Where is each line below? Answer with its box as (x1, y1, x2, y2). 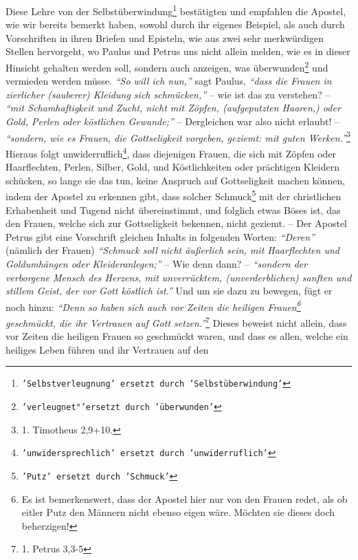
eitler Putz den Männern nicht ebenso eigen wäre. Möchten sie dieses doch (21, 505, 335, 519)
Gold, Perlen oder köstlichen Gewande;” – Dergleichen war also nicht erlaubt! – (5, 114, 339, 129)
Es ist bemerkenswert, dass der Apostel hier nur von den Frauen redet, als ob (21, 491, 348, 506)
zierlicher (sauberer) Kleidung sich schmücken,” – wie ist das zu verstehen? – (5, 87, 331, 101)
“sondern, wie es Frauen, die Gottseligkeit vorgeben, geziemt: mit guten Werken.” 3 (5, 128, 350, 144)
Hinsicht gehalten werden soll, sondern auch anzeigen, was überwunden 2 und (5, 58, 328, 74)
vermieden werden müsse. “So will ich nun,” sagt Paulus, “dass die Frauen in (5, 74, 332, 88)
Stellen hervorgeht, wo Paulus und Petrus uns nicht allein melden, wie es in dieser (5, 44, 350, 58)
